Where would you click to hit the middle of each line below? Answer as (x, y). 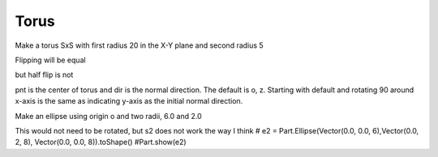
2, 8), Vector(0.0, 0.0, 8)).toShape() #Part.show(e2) (101, 142)
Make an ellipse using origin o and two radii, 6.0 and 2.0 (108, 116)
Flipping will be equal (50, 60)
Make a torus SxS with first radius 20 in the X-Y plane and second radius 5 (139, 45)
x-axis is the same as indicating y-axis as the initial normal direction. (129, 101)
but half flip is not (44, 75)
